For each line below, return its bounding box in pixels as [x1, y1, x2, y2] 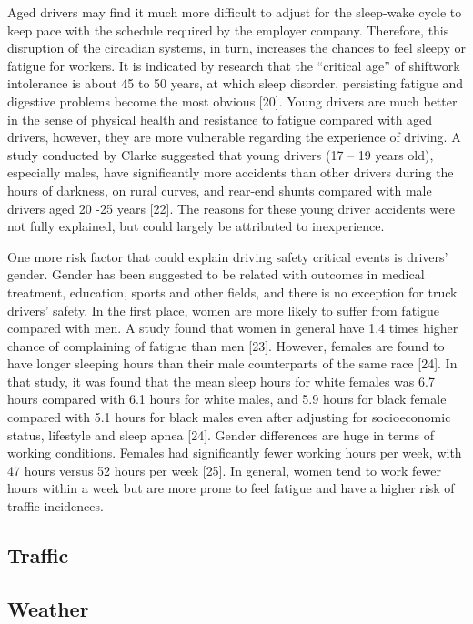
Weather [7, 594, 89, 622]
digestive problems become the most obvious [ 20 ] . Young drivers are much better [7, 91, 458, 110]
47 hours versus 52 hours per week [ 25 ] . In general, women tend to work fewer [7, 460, 441, 479]
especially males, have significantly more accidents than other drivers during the [7, 163, 454, 182]
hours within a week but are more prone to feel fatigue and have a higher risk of [7, 478, 455, 498]
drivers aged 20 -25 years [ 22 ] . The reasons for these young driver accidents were [7, 198, 455, 217]
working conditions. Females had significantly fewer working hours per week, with [7, 443, 462, 462]
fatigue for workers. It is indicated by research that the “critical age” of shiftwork [7, 55, 460, 75]
